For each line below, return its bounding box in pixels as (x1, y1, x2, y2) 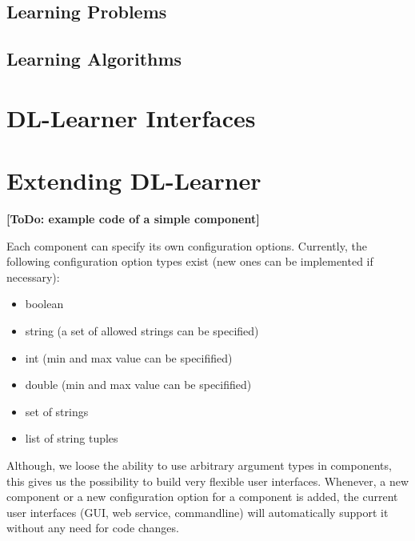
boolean (25, 295, 64, 312)
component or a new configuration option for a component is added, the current (6, 488, 398, 505)
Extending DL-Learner (6, 164, 261, 197)
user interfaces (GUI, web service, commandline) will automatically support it (6, 503, 389, 520)
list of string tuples (25, 430, 118, 447)
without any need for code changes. (6, 519, 179, 536)
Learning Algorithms (6, 46, 182, 71)
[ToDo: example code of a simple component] (6, 210, 260, 227)
